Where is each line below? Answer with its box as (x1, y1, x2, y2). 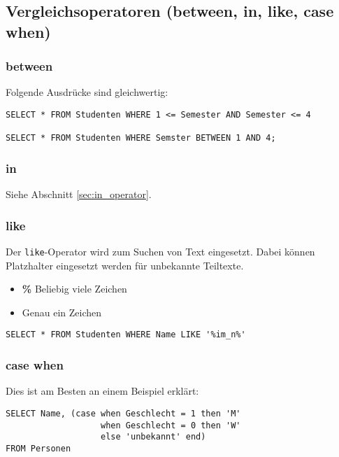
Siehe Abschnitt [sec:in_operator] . (6, 187, 152, 202)
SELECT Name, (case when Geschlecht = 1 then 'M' (6, 408, 241, 419)
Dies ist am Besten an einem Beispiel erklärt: (6, 384, 199, 398)
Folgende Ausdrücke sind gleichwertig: (6, 85, 168, 99)
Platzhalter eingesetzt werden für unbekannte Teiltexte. (6, 258, 244, 272)
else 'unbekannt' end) (101, 432, 206, 442)
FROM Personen (6, 443, 71, 454)
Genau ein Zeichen (22, 304, 102, 319)
